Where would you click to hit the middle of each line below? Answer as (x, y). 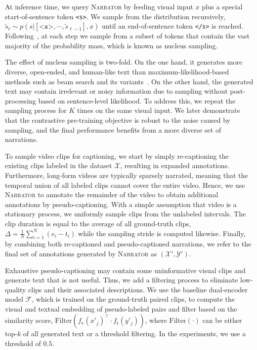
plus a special (222, 6)
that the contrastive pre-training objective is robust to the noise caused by (118, 120)
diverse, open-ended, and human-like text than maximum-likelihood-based (117, 72)
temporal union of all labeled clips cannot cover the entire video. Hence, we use (125, 185)
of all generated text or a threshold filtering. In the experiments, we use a (134, 333)
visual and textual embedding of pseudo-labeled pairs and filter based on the (121, 308)
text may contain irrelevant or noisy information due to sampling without (116, 91)
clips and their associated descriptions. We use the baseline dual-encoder (138, 289)
